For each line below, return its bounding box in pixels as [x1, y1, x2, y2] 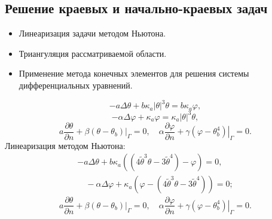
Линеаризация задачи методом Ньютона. [19, 27, 166, 39]
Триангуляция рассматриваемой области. [19, 47, 167, 59]
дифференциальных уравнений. [19, 78, 133, 91]
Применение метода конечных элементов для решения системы [19, 67, 249, 80]
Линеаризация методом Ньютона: [5, 139, 126, 151]
